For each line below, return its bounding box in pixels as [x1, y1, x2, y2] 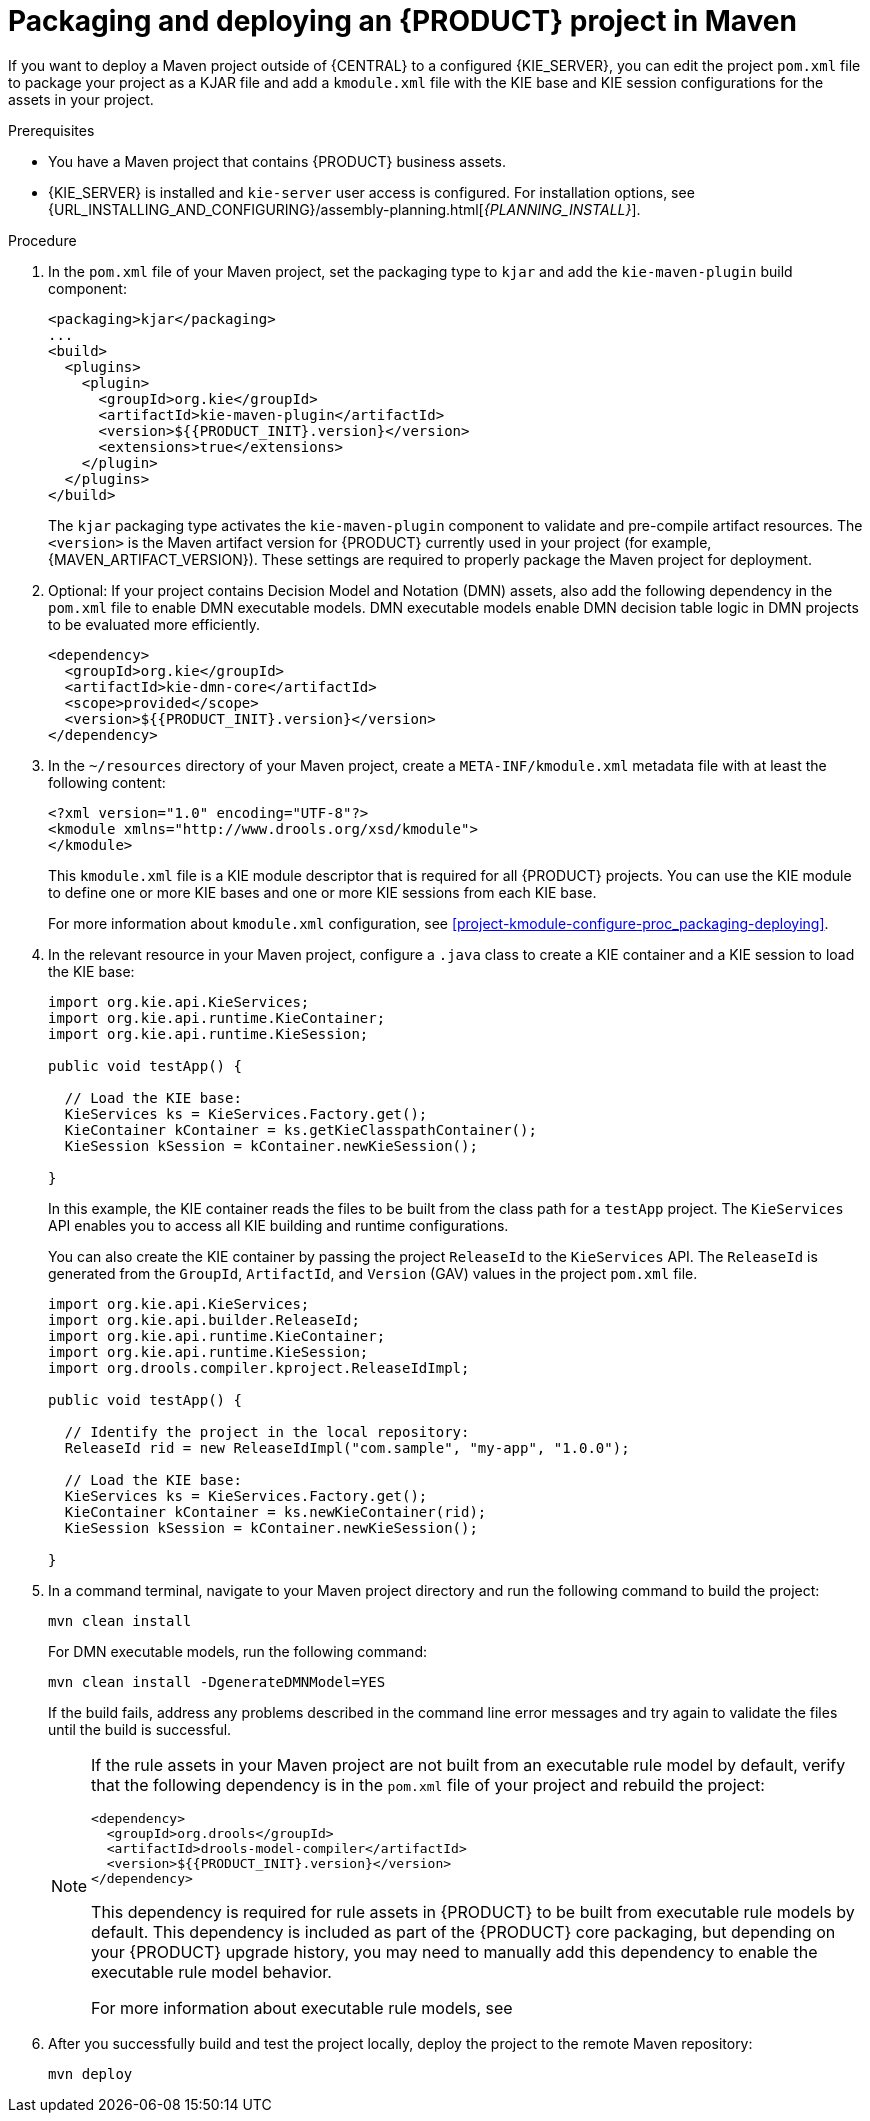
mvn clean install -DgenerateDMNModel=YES [48, 1673, 386, 1690]
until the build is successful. [48, 1720, 232, 1738]
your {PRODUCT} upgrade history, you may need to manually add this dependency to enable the [91, 1941, 818, 1962]
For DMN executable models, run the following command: [48, 1642, 427, 1660]
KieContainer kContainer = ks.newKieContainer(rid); [64, 1503, 487, 1520]
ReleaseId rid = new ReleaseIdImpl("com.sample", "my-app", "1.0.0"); [64, 1439, 630, 1456]
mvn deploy [48, 2065, 133, 2082]
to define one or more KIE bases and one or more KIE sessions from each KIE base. [48, 883, 597, 901]
